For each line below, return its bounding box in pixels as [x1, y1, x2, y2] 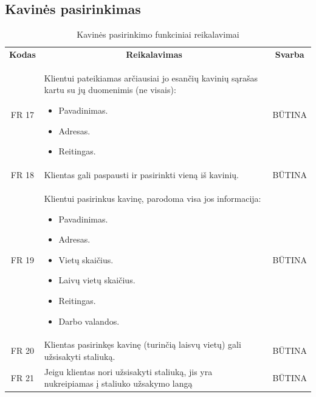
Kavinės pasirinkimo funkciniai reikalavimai [77, 28, 239, 41]
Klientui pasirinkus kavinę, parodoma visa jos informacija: [44, 192, 261, 204]
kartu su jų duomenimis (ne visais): [44, 83, 176, 96]
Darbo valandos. [58, 314, 120, 327]
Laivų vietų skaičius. [58, 274, 136, 286]
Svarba [275, 48, 304, 61]
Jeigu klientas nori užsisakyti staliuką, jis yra [44, 365, 213, 378]
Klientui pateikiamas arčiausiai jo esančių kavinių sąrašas [44, 71, 258, 84]
